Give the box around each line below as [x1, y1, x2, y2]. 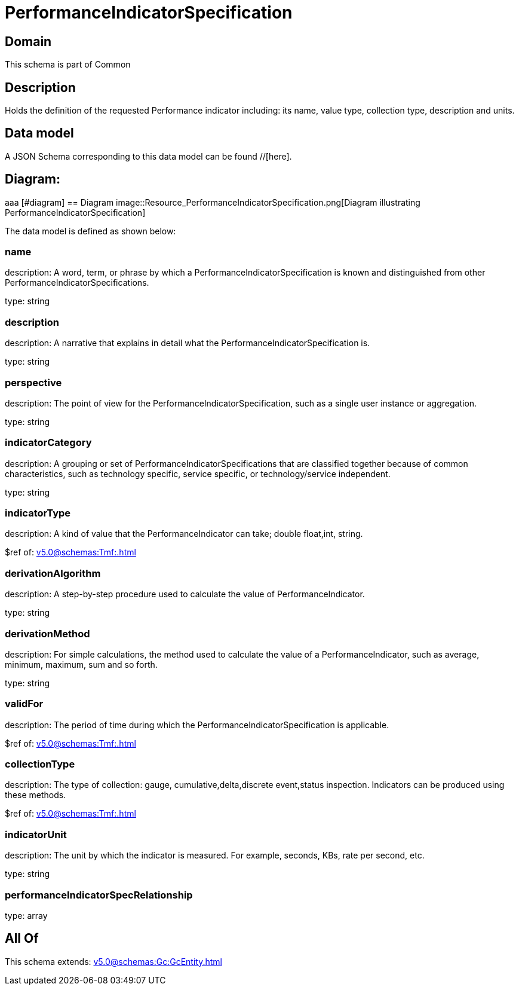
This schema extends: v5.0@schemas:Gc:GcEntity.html [5, 956, 222, 967]
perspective [5, 376, 62, 389]
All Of [5, 931, 39, 946]
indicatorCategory [5, 436, 92, 449]
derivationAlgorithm [5, 567, 101, 579]
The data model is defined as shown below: [5, 225, 176, 236]
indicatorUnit [5, 828, 67, 841]
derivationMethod [5, 627, 90, 640]
